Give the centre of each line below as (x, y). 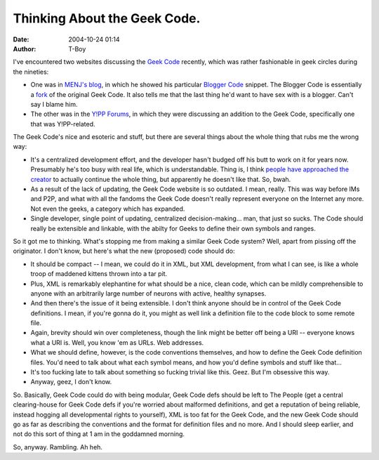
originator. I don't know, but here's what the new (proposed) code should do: (124, 251)
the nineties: (31, 72)
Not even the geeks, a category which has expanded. (108, 209)
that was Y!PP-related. (63, 124)
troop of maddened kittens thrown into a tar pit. (99, 274)
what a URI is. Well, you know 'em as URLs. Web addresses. (117, 342)
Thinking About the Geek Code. (107, 18)
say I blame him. (54, 104)
